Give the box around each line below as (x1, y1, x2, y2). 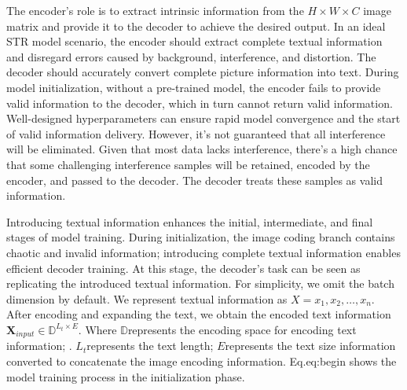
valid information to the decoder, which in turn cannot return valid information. (6, 94, 393, 111)
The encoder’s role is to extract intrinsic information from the (6, 2, 304, 18)
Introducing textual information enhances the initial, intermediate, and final (6, 213, 373, 230)
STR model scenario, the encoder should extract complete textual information (6, 33, 383, 50)
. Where (78, 321, 117, 337)
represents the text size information (225, 337, 396, 354)
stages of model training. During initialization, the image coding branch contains (6, 229, 395, 245)
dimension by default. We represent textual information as (6, 290, 288, 307)
